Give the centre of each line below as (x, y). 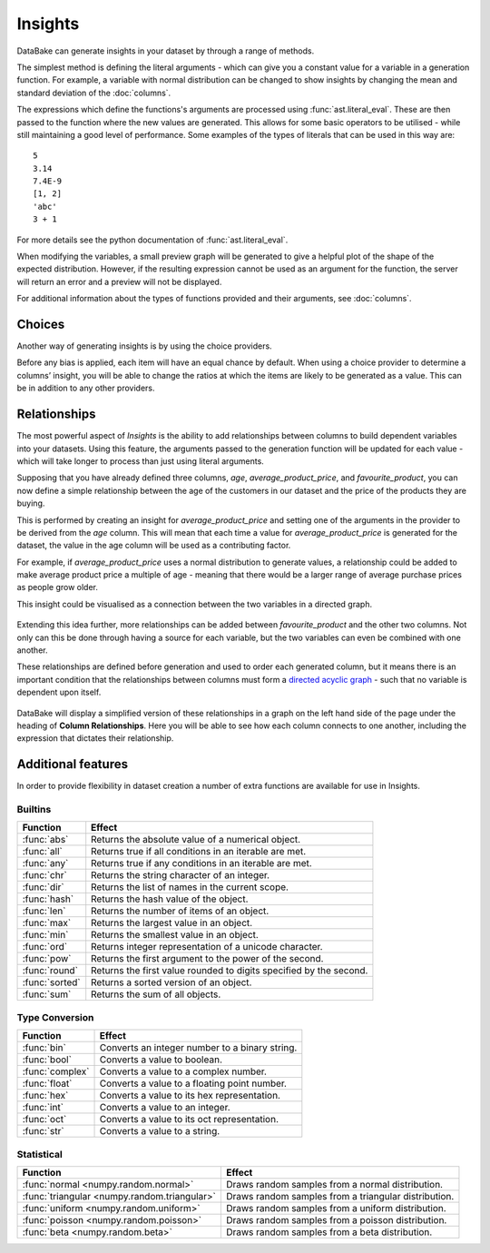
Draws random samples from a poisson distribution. (336, 1219)
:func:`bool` (47, 1060)
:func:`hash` (48, 899)
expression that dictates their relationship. (95, 738)
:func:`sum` (47, 994)
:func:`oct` (44, 1120)
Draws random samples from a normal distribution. (334, 1184)
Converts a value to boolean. (161, 1060)
